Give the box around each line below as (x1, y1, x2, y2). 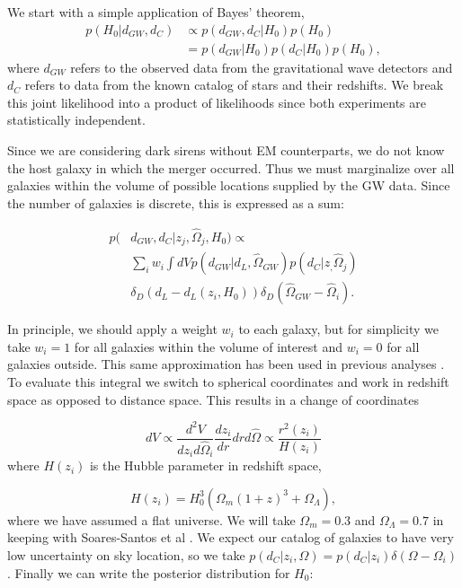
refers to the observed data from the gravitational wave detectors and (70, 57, 453, 76)
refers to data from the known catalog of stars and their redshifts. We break (24, 75, 444, 94)
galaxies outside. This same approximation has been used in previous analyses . (7, 355, 445, 373)
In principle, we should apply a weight (7, 320, 218, 338)
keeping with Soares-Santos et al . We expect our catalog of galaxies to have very (7, 528, 454, 547)
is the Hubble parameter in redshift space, (89, 456, 322, 475)
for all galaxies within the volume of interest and (74, 337, 342, 355)
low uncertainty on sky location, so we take (7, 546, 245, 564)
